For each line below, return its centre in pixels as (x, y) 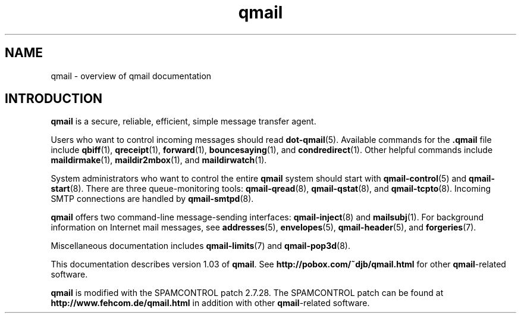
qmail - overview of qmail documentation (131, 76)
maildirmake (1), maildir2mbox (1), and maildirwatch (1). (159, 160)
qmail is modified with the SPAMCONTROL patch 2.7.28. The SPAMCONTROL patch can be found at (247, 293)
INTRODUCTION (54, 99)
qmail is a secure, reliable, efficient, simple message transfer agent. (183, 121)
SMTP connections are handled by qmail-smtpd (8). (152, 199)
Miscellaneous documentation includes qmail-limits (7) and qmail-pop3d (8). (200, 246)
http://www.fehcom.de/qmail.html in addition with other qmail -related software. (210, 303)
